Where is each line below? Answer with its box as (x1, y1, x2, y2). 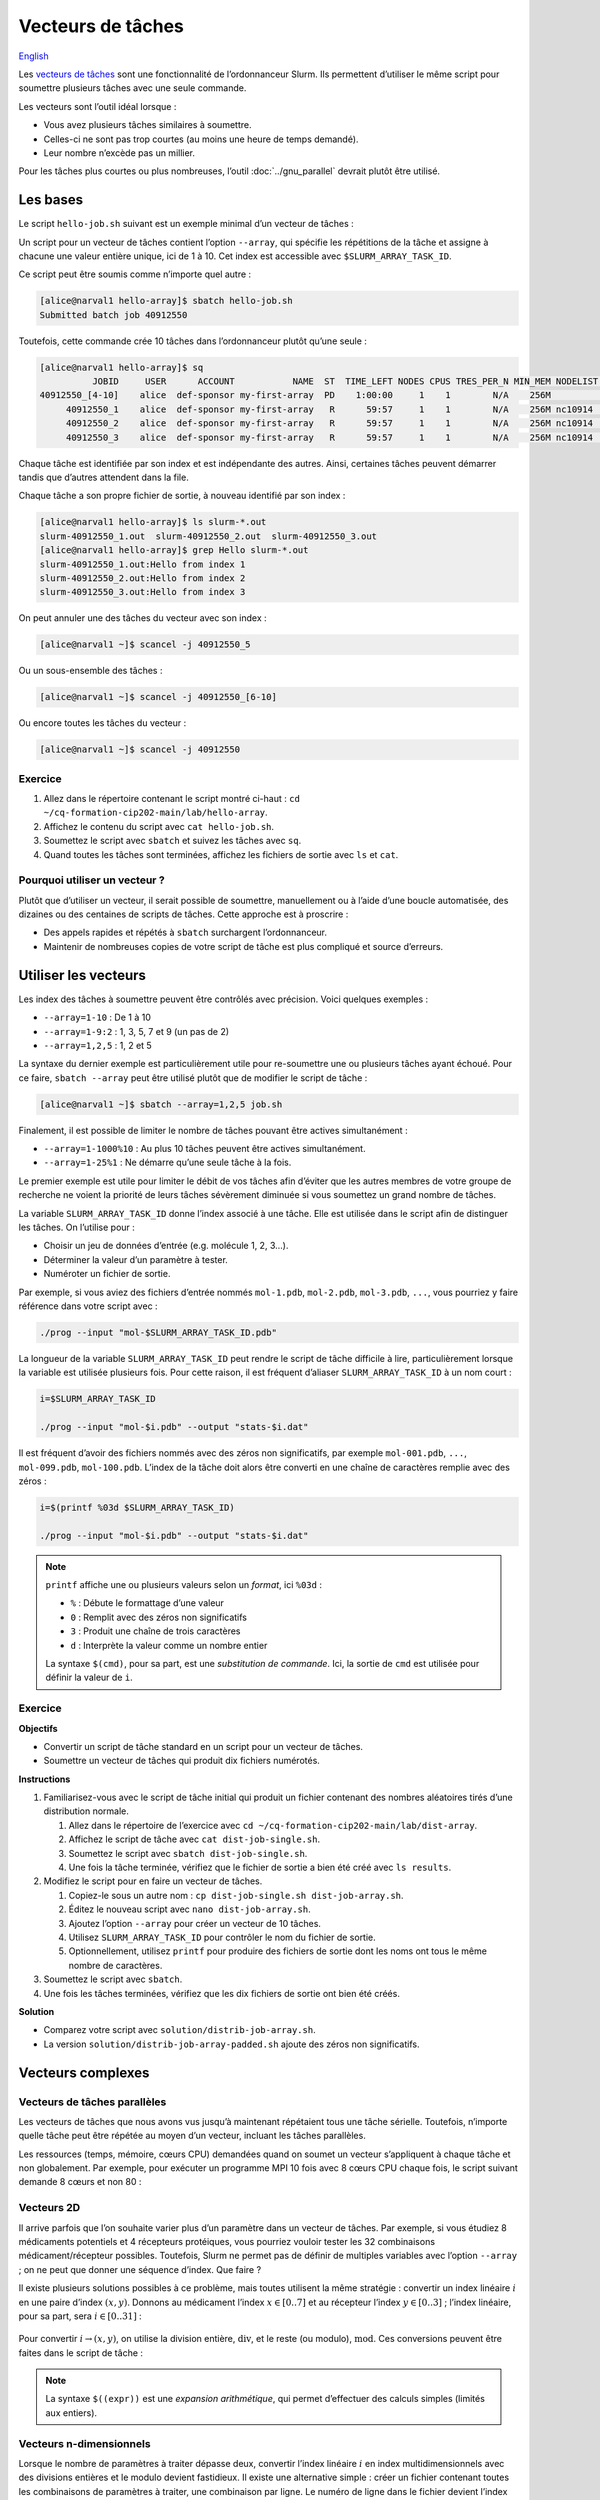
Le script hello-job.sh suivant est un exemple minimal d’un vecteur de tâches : (18, 218, 354, 230)
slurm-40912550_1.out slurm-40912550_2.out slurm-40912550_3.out (39, 530, 378, 542)
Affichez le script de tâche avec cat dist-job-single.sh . (68, 1833, 320, 1845)
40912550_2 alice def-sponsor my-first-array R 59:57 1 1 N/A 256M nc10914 (65, 418, 594, 429)
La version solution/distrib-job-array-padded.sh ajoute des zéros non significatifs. (43, 2038, 420, 2050)
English (18, 50, 49, 62)
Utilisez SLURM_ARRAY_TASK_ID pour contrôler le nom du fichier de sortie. (68, 1931, 377, 1943)
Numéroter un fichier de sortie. (43, 1268, 171, 1280)
